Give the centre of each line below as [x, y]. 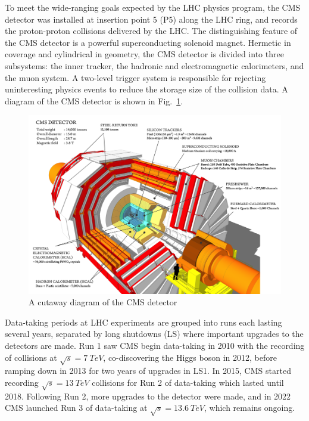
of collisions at [31, 357]
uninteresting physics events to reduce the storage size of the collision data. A [146, 89]
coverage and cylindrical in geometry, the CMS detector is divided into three [144, 54]
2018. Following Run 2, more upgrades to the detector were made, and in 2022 [148, 396]
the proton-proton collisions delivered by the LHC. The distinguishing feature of [151, 31]
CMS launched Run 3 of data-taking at [76, 408]
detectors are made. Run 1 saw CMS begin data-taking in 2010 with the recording [155, 346]
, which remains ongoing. [249, 408]
